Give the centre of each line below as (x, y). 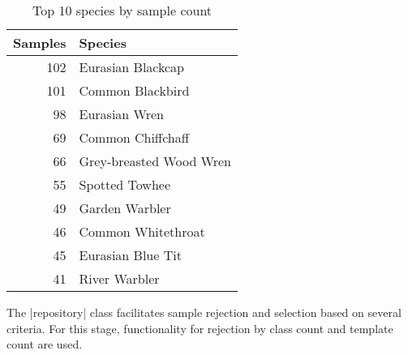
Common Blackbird (134, 90)
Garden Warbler (125, 208)
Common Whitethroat (142, 231)
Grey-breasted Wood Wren (155, 161)
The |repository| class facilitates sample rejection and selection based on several (204, 312)
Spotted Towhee (125, 184)
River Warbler (119, 278)
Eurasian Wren (121, 114)
